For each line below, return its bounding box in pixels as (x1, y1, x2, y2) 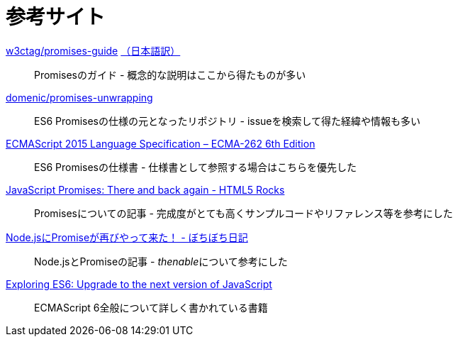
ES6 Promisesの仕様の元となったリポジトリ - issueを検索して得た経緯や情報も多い (34, 114, 421, 127)
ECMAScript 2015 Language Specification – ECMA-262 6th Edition (6, 137, 315, 150)
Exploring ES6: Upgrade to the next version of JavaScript (6, 277, 272, 290)
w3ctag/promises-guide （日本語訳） (6, 44, 181, 57)
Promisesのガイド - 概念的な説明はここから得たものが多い (34, 68, 306, 81)
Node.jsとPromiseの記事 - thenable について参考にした (34, 255, 288, 267)
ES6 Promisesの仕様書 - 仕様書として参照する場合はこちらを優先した (34, 160, 357, 173)
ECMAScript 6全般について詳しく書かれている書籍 (34, 301, 268, 314)
